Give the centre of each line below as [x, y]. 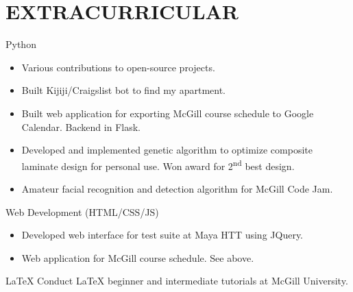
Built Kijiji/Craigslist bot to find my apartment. [123, 90]
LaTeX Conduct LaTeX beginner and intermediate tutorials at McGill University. [177, 281]
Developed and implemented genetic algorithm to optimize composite [167, 150]
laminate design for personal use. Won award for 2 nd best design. [158, 165]
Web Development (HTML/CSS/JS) [82, 211]
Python [21, 44]
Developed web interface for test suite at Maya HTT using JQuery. [162, 235]
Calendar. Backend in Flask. [81, 126]
